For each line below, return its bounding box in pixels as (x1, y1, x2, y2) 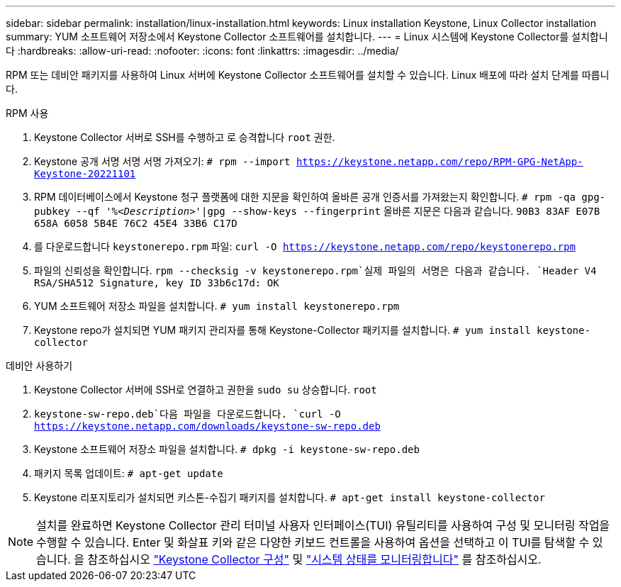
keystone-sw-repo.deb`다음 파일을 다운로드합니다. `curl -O (34, 408, 341, 420)
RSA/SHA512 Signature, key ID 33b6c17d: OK (34, 277, 279, 289)
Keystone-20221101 (34, 168, 136, 179)
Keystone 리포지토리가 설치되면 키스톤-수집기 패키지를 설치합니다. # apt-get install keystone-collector (34, 491, 545, 503)
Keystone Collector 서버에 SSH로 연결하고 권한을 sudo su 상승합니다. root (34, 384, 377, 396)
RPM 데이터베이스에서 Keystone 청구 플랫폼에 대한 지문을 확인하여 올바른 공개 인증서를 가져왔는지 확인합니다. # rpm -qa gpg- (34, 191, 606, 203)
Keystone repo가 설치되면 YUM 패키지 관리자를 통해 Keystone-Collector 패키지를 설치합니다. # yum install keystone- (34, 324, 591, 336)
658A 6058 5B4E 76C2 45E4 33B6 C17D (34, 218, 237, 229)
